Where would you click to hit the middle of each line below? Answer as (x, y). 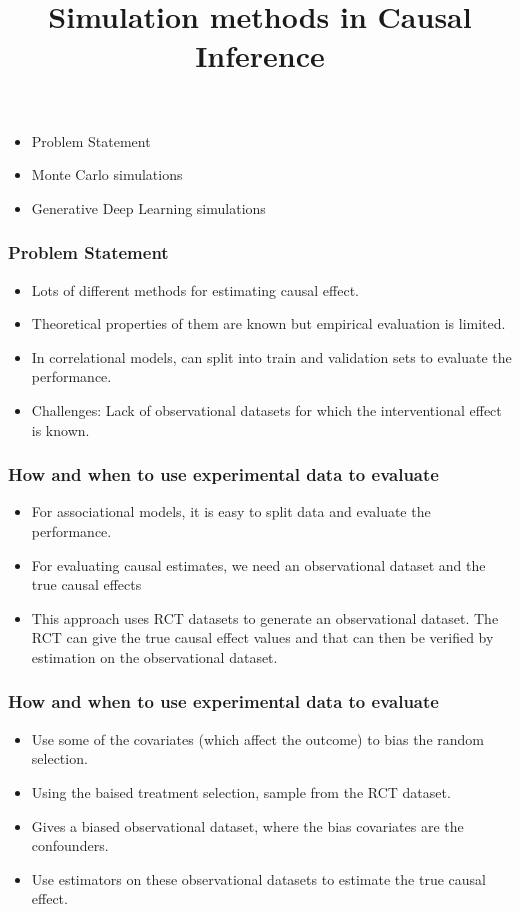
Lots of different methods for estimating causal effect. (195, 289)
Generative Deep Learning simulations (148, 207)
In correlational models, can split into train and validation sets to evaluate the (271, 356)
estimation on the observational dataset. (154, 656)
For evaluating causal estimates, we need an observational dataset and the (258, 564)
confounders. (70, 845)
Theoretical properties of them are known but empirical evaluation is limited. (268, 323)
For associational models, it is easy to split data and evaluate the (231, 511)
